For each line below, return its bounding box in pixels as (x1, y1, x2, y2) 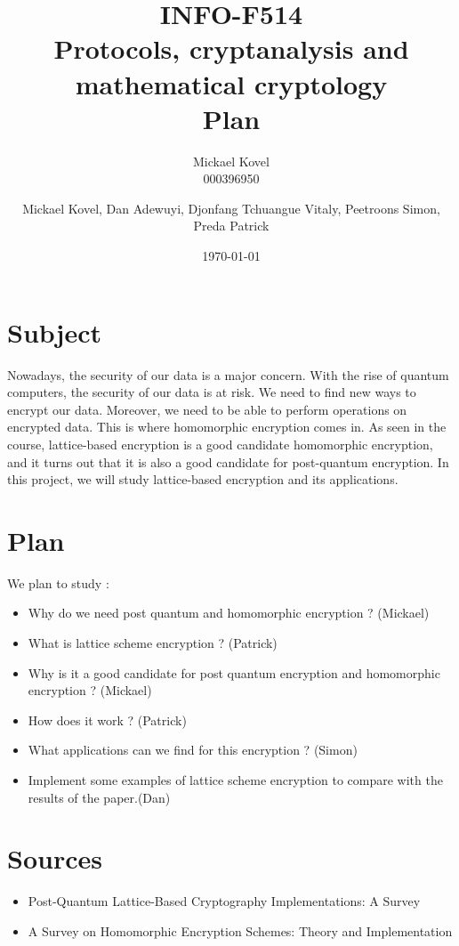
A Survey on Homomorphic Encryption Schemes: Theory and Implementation (28, 921, 453, 940)
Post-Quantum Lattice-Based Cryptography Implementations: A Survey (28, 892, 421, 910)
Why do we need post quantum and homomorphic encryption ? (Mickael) (28, 603, 430, 622)
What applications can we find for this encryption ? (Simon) (28, 740, 358, 759)
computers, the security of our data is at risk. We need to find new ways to (7, 383, 416, 401)
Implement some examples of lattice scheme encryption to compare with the (28, 771, 443, 789)
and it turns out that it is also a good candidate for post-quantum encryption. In (7, 452, 449, 471)
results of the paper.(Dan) (28, 788, 171, 806)
